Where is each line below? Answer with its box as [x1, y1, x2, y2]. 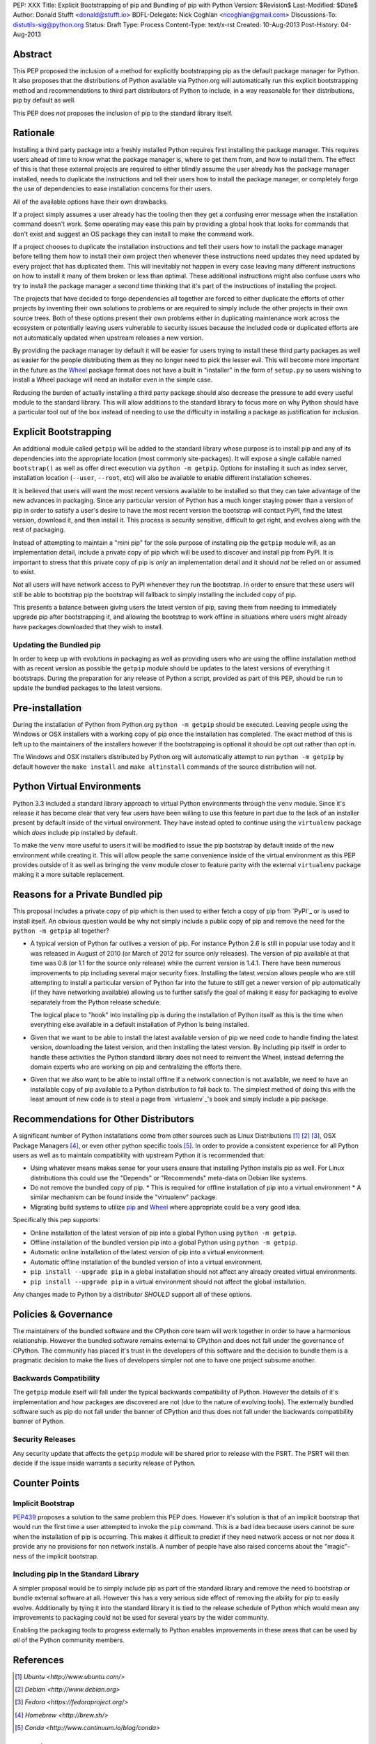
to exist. [13, 567, 36, 576]
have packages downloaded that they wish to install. [13, 622, 164, 631]
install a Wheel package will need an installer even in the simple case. [13, 375, 213, 384]
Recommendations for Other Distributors [13, 1113, 194, 1125]
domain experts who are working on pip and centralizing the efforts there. [30, 1062, 242, 1071]
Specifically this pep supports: [13, 1216, 100, 1224]
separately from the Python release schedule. [30, 998, 162, 1006]
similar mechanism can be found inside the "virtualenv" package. [30, 1193, 217, 1201]
